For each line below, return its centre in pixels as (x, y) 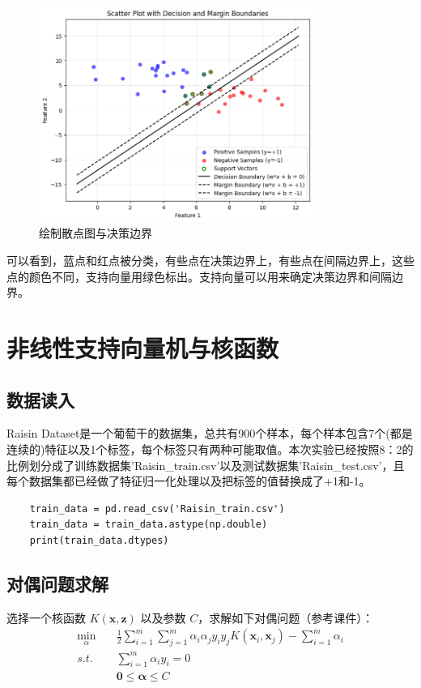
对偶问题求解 (57, 583)
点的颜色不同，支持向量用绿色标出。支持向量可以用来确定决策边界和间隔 (199, 276)
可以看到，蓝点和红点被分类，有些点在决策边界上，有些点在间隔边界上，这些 (210, 260)
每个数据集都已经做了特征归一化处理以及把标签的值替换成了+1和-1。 (189, 481)
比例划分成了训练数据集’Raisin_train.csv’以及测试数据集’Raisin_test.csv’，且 (206, 465)
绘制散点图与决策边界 (96, 233)
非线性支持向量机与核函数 (143, 347)
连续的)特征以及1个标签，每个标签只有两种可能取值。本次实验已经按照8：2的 (210, 449)
